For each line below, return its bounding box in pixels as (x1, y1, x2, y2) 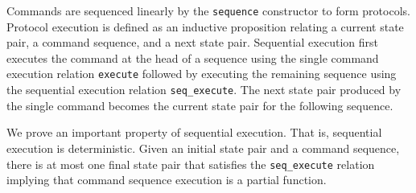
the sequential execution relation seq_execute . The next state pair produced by (6, 81, 402, 98)
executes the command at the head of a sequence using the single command (6, 49, 379, 66)
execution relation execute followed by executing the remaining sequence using (6, 65, 397, 82)
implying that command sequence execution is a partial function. (6, 171, 327, 188)
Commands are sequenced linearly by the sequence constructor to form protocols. (6, 2, 410, 18)
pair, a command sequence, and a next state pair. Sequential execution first (6, 34, 378, 51)
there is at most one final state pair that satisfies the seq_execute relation (6, 155, 375, 172)
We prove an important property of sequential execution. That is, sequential (6, 124, 382, 141)
